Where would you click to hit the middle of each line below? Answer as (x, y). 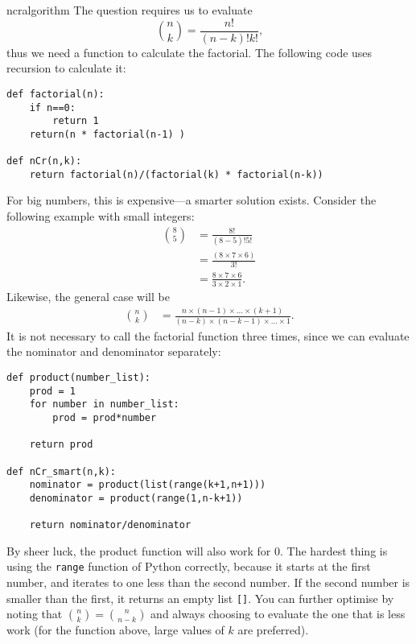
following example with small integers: (101, 216)
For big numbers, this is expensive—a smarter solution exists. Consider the (192, 200)
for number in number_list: (104, 405)
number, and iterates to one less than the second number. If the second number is (208, 582)
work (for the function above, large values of (115, 630)
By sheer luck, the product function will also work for (139, 550)
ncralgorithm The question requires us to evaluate (130, 10)
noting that (35, 614)
